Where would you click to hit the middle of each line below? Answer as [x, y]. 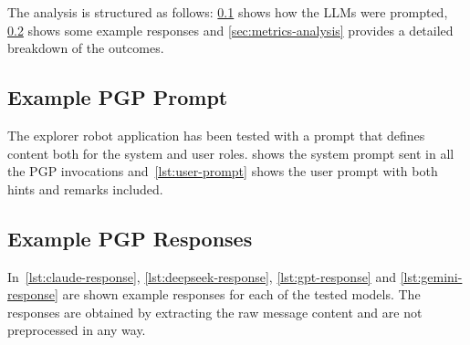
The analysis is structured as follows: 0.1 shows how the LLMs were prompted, [228, 12]
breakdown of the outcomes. [86, 48]
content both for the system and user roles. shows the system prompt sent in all [231, 153]
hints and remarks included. [85, 188]
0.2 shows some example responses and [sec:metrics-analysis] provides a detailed [230, 30]
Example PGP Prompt [118, 97]
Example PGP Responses [130, 238]
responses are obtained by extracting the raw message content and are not [215, 312]
